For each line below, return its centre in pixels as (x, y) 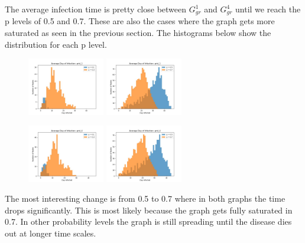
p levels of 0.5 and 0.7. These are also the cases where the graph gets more (140, 21)
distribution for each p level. (56, 44)
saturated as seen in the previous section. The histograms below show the (138, 33)
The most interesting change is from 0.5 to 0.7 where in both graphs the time (145, 198)
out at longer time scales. (51, 233)
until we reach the (268, 9)
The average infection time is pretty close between (96, 9)
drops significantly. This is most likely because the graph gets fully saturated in (149, 210)
